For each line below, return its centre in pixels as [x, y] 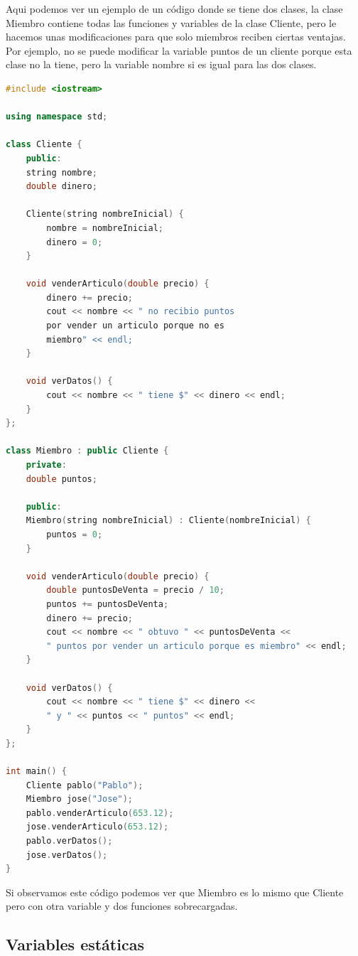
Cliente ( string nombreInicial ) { [105, 214]
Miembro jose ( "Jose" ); [79, 799]
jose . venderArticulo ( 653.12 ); [97, 827]
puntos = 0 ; [75, 534]
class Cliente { [44, 145]
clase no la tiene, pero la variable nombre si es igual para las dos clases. [161, 64]
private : [46, 465]
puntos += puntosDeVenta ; [108, 604]
